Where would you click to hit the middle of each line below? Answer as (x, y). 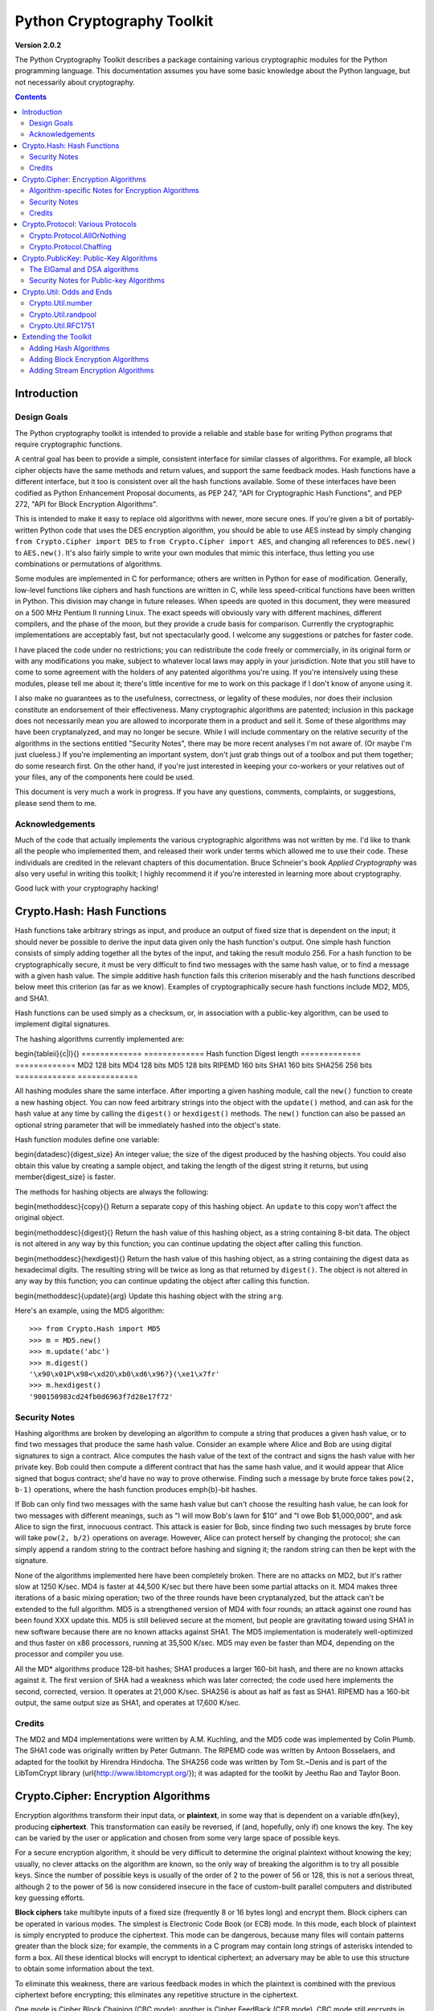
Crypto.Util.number (61, 303)
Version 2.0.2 (38, 45)
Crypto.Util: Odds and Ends (67, 292)
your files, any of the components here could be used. (104, 777)
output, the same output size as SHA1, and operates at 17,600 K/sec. (128, 1702)
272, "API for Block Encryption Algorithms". (86, 504)
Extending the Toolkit (57, 337)
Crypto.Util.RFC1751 (62, 325)
